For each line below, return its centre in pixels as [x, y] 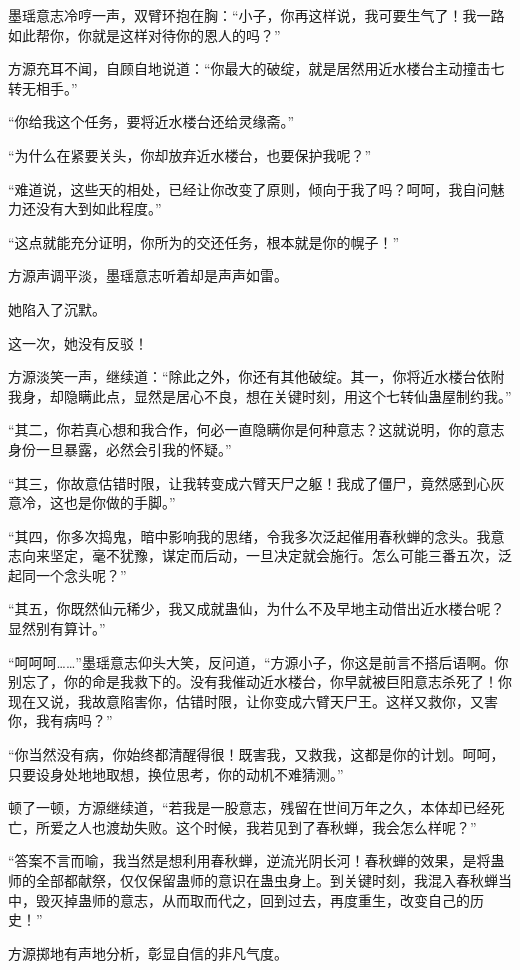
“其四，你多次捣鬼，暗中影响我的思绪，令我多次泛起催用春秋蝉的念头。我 [249, 535]
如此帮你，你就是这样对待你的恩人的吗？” [144, 34]
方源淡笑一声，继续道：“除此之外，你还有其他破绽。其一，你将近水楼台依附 [256, 376]
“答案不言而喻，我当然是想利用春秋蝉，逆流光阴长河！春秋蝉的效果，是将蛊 [256, 860]
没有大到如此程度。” [98, 208]
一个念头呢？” [81, 574]
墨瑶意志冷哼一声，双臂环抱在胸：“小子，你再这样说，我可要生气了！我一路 [256, 15]
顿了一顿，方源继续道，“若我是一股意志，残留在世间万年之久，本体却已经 [249, 807]
